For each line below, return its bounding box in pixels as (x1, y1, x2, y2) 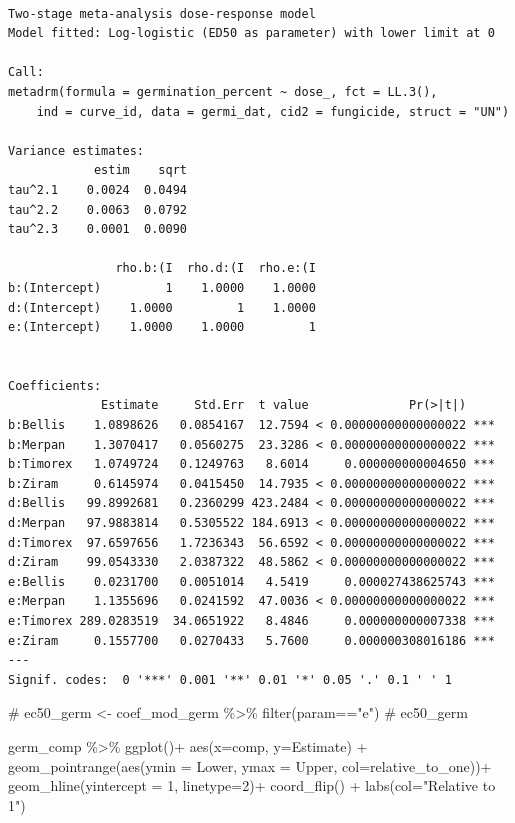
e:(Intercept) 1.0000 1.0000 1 (8, 320, 316, 335)
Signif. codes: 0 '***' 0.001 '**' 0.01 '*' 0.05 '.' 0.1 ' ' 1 (8, 672, 452, 687)
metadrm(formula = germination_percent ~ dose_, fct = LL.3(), (8, 84, 438, 99)
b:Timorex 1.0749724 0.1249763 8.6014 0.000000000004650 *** (8, 457, 495, 472)
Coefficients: (8, 378, 102, 393)
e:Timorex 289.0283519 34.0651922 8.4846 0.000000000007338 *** (8, 614, 495, 628)
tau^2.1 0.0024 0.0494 (8, 182, 187, 197)
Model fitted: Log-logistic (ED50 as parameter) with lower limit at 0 (8, 26, 495, 41)
